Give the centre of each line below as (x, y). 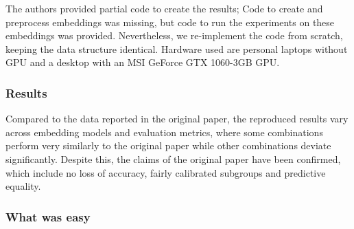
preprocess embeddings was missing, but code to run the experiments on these (170, 22)
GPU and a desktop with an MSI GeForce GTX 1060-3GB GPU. (143, 62)
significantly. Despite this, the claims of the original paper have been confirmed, (173, 159)
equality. (23, 186)
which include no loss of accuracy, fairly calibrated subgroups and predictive (166, 172)
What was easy (48, 216)
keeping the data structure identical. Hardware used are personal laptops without (177, 48)
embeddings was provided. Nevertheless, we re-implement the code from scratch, (174, 35)
